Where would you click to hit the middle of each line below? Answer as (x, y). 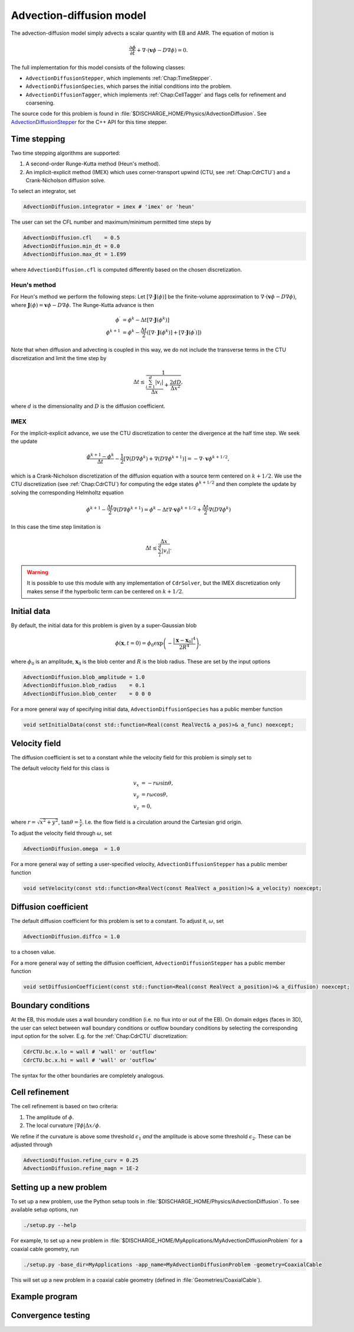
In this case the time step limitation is (56, 527)
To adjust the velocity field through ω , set (61, 833)
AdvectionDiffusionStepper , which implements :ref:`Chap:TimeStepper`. (119, 78)
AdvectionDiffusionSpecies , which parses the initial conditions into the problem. (129, 86)
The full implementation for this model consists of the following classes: (98, 67)
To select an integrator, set (43, 191)
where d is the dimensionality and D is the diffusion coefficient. (88, 406)
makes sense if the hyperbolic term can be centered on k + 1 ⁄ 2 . (105, 591)
